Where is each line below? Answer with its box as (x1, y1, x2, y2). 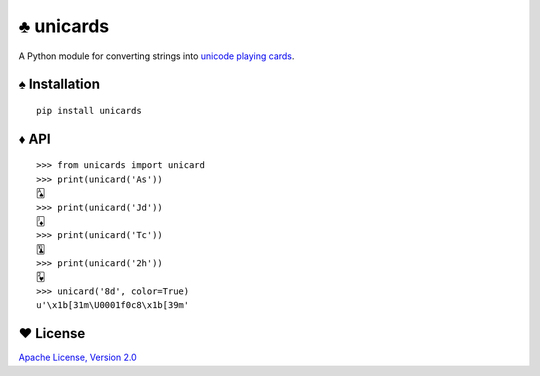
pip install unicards (36, 105, 142, 116)
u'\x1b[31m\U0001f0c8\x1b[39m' (36, 300, 190, 311)
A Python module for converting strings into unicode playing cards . (18, 50, 295, 62)
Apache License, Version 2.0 (18, 351, 137, 364)
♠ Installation (18, 76, 100, 93)
